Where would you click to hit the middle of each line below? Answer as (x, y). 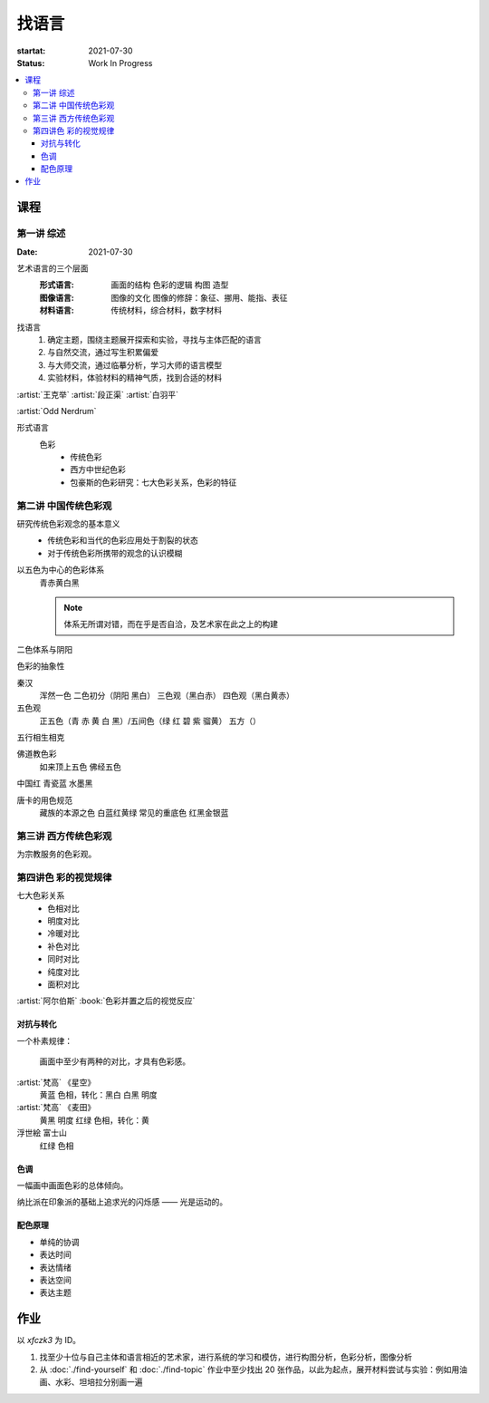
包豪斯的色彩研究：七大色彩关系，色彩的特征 (153, 482)
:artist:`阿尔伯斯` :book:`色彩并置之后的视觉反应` (106, 1001)
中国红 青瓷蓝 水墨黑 (55, 783)
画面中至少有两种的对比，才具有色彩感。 (115, 1061)
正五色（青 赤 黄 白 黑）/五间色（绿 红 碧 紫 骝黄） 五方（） (150, 721)
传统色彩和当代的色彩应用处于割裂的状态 (123, 540)
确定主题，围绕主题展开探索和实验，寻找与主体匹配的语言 (154, 339)
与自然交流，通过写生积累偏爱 (103, 353)
